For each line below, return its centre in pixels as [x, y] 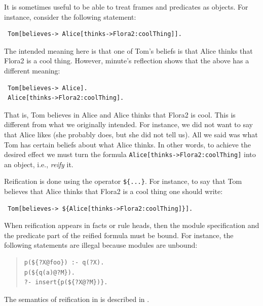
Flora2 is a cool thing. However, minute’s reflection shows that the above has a [127, 61]
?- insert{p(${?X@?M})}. [66, 282]
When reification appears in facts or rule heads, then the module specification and [132, 225]
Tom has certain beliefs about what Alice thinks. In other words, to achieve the [127, 144]
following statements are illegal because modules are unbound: [101, 245]
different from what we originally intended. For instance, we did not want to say [128, 124]
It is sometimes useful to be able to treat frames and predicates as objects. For [126, 7]
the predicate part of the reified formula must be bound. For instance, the [119, 235]
